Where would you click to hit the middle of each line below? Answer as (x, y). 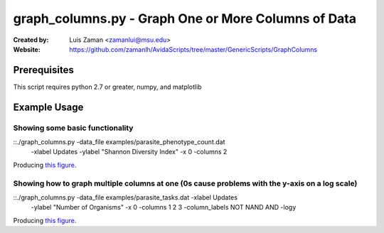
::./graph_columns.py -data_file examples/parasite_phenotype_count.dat (119, 142)
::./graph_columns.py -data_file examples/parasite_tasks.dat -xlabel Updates (126, 197)
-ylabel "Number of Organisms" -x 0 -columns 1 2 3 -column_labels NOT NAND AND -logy (164, 207)
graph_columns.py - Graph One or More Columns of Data (185, 18)
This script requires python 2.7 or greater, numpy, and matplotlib (107, 87)
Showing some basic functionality (73, 128)
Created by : (31, 40)
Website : (27, 49)
